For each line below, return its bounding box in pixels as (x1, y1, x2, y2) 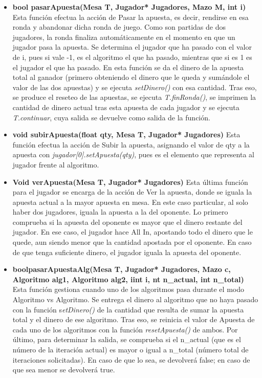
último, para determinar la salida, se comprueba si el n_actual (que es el (12, 334, 241, 345)
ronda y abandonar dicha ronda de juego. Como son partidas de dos (12, 22, 226, 32)
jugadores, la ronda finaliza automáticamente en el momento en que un (12, 31, 235, 42)
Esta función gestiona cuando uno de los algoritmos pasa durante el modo (12, 284, 244, 295)
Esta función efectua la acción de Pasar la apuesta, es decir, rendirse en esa (12, 11, 249, 22)
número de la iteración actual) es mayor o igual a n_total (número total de (12, 344, 249, 354)
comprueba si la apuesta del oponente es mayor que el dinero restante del (12, 216, 243, 227)
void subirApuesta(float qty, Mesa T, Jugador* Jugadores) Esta (12, 129, 241, 140)
